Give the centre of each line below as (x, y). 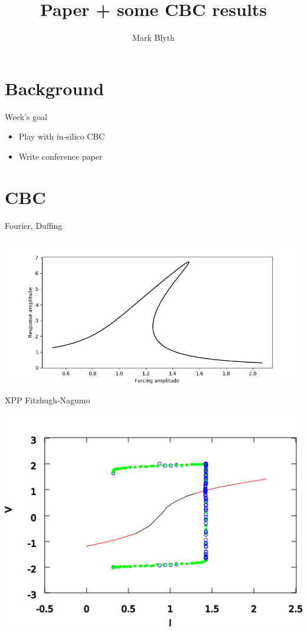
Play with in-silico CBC (62, 136)
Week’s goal (26, 116)
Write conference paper (61, 156)
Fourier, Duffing (34, 225)
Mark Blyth (153, 38)
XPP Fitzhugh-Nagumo (48, 400)
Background (55, 88)
